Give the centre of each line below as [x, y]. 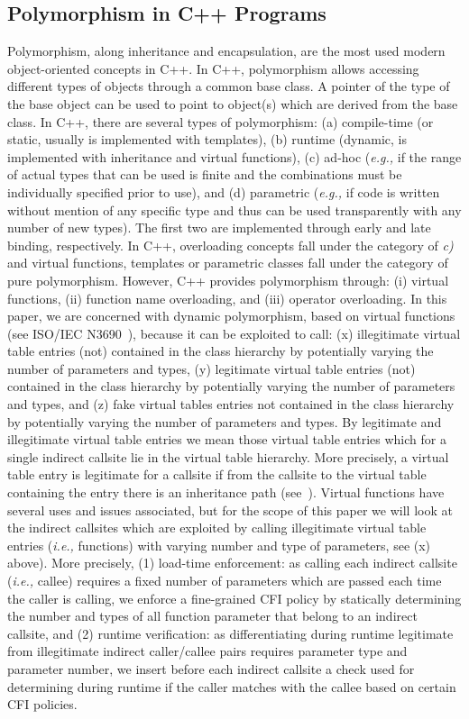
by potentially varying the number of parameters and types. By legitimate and [225, 421]
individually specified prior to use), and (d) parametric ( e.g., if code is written [224, 191]
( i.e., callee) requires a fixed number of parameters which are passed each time [225, 581]
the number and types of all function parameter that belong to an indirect [212, 616]
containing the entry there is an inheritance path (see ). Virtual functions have [226, 492]
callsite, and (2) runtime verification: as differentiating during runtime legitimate [230, 633]
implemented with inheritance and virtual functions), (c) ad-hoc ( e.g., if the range [234, 156]
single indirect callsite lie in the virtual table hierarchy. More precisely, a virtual [228, 456]
